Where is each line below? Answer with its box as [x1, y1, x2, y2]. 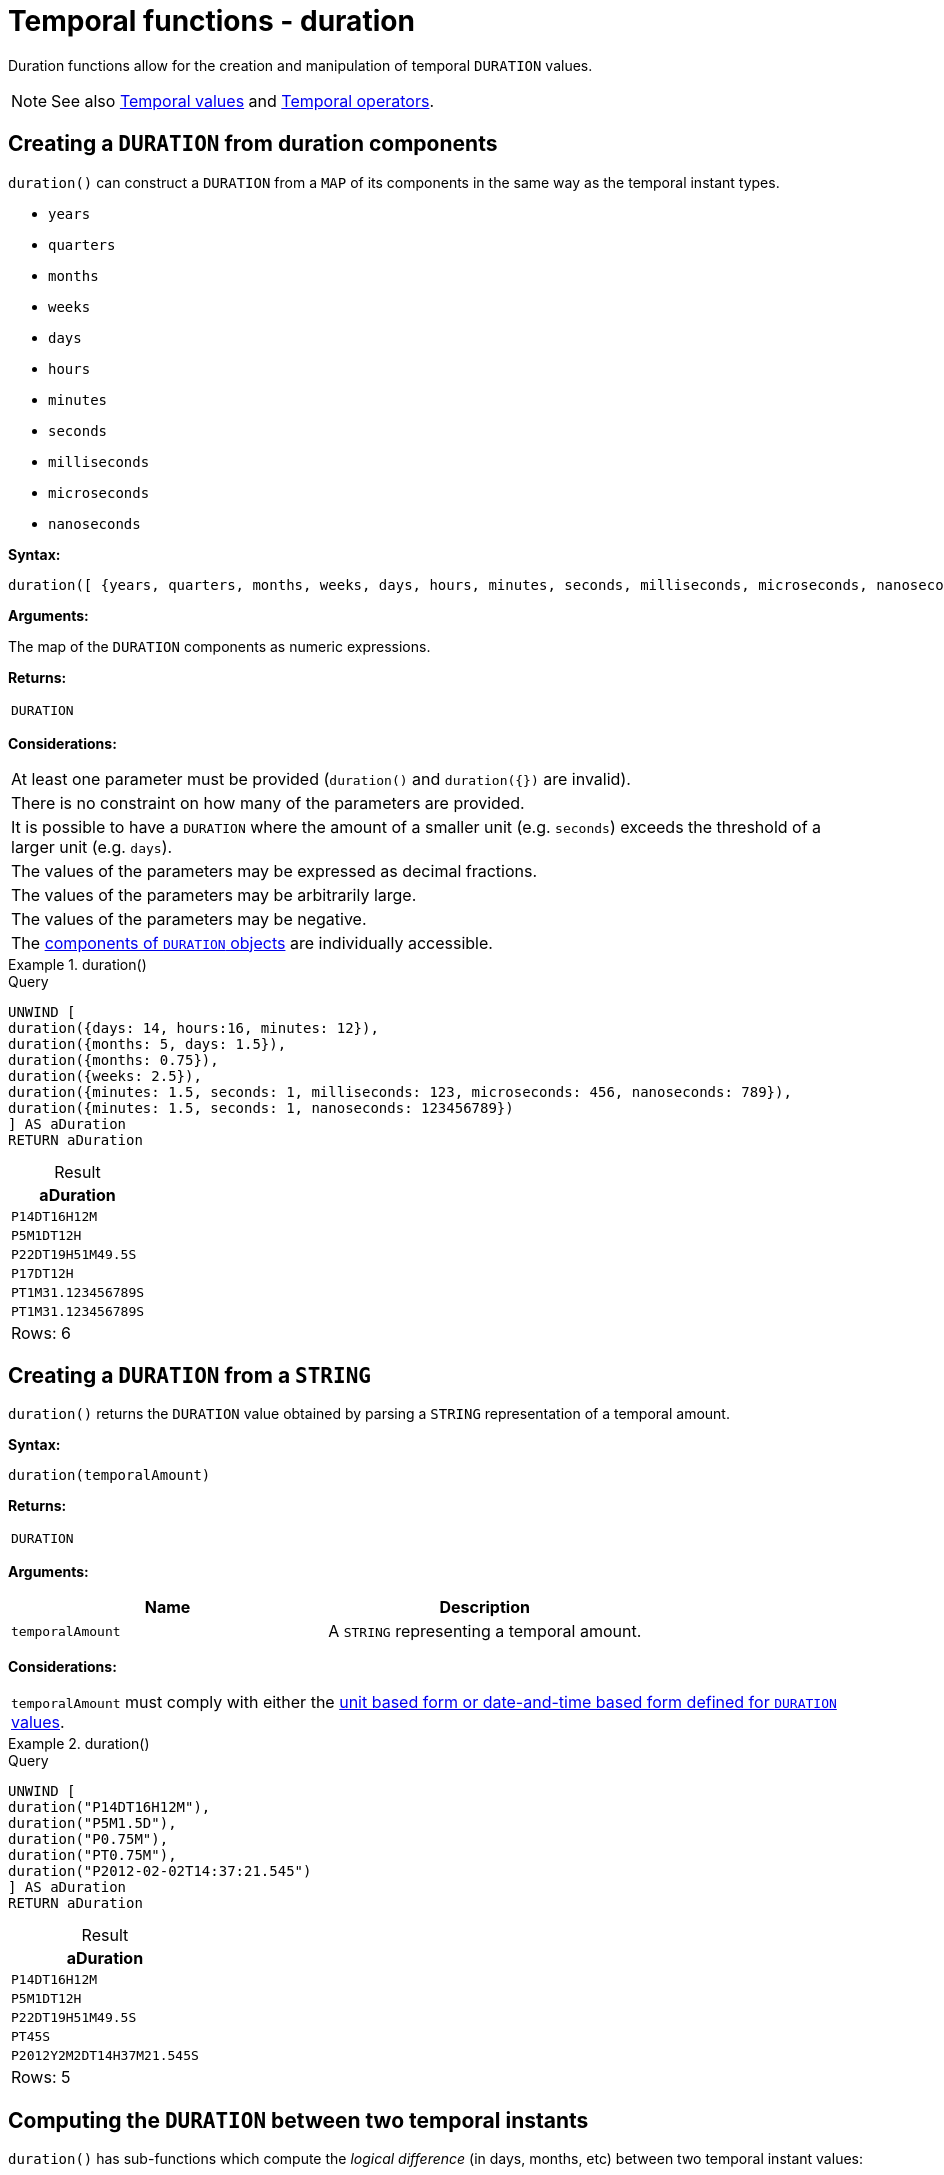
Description [439, 1597, 530, 1618]
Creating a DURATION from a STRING [8, 1363, 371, 1389]
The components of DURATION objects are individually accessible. [11, 932, 493, 953]
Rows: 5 [11, 2067, 71, 2088]
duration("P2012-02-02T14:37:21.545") [8, 1863, 312, 1880]
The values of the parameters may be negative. [11, 908, 367, 929]
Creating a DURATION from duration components [8, 131, 498, 157]
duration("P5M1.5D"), [8, 1815, 177, 1832]
